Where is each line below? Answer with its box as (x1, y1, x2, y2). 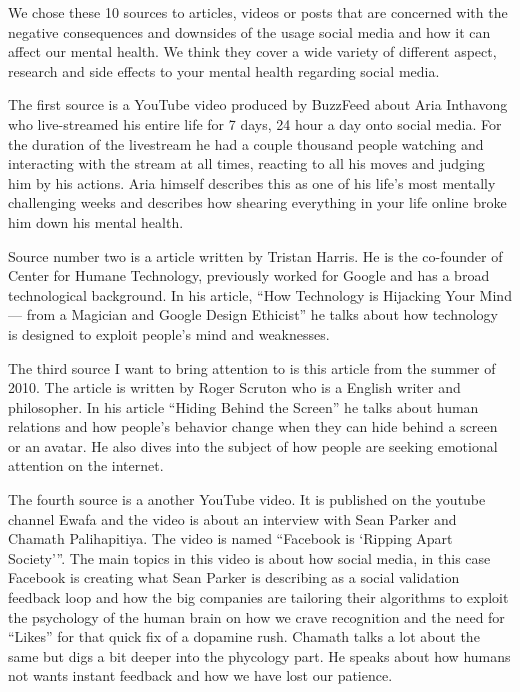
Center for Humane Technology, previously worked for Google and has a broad (8, 265, 490, 286)
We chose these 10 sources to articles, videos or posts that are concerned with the (8, 2, 508, 22)
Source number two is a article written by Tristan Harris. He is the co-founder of (8, 245, 503, 266)
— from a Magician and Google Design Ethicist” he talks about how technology (8, 304, 498, 325)
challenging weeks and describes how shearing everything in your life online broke (8, 192, 507, 213)
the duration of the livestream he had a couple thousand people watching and (8, 133, 484, 154)
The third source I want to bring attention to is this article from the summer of (8, 357, 496, 378)
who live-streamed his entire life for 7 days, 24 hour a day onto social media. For (8, 113, 502, 134)
